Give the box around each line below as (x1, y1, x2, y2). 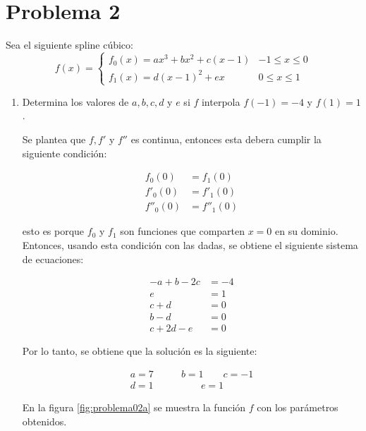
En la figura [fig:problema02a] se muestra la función (22, 399, 246, 414)
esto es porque (22, 224, 85, 238)
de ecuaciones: (22, 251, 84, 266)
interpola (201, 94, 240, 109)
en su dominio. (275, 224, 338, 238)
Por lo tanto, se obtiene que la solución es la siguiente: (22, 344, 257, 358)
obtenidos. (22, 413, 67, 428)
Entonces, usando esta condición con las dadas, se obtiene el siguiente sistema (22, 237, 358, 252)
